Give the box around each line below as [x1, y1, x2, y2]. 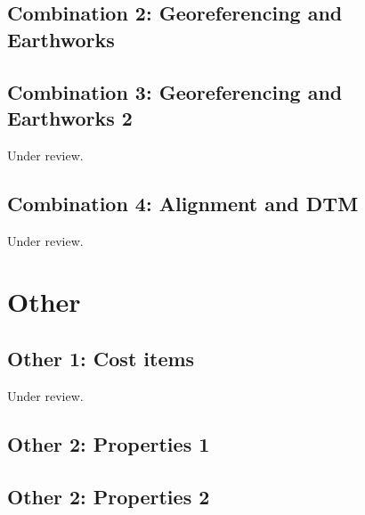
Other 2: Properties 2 [7, 482, 210, 510]
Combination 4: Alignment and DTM [7, 189, 359, 217]
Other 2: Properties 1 [7, 429, 210, 457]
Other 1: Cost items [7, 344, 195, 372]
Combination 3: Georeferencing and [7, 78, 343, 105]
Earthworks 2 [7, 103, 133, 131]
